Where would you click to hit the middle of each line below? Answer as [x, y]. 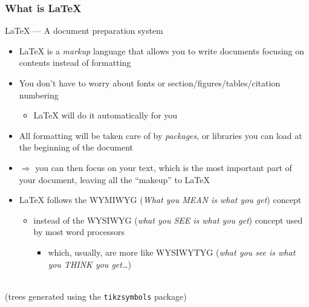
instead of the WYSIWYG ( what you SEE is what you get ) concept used [168, 220]
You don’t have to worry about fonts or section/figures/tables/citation [150, 83]
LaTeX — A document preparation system [84, 31]
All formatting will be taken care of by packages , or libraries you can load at [161, 135]
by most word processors [79, 232]
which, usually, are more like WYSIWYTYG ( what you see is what [172, 252]
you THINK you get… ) [89, 264]
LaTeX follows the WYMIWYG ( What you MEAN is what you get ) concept [160, 200]
